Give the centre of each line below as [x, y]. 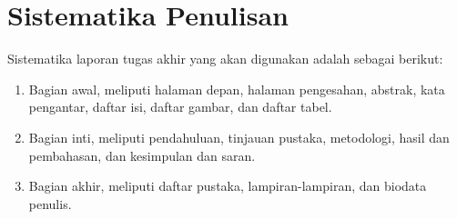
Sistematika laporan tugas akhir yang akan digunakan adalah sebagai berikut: [225, 59]
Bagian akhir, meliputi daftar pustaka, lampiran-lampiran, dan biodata [228, 186]
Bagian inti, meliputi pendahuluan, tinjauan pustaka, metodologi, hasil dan [239, 137]
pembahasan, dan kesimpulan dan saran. [142, 155]
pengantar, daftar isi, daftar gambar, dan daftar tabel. [180, 107]
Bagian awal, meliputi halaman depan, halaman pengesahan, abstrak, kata [237, 89]
